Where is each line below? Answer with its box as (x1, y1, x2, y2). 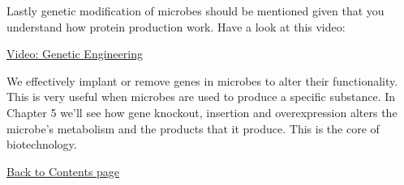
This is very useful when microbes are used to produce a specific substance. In (6, 88, 396, 105)
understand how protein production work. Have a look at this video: (6, 18, 346, 35)
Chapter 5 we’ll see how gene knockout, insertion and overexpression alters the (6, 103, 398, 120)
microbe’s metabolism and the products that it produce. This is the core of (6, 120, 380, 137)
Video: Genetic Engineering (6, 45, 143, 62)
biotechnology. (6, 136, 77, 153)
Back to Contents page (6, 162, 120, 179)
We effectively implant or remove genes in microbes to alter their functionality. (6, 72, 398, 89)
